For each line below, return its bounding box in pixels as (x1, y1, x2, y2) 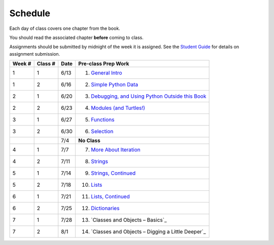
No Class (78, 137, 101, 144)
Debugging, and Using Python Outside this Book (91, 93, 207, 100)
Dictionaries (91, 205, 120, 212)
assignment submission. (9, 51, 60, 57)
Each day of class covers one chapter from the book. (9, 25, 120, 31)
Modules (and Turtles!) (91, 104, 146, 111)
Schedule (9, 8, 51, 19)
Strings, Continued (91, 170, 136, 177)
